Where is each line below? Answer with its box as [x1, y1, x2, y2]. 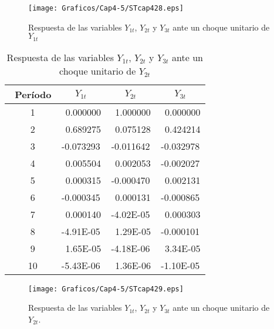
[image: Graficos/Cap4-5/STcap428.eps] [28, 4, 184, 12]
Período [15, 87, 52, 101]
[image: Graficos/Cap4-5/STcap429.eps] [28, 284, 184, 293]
